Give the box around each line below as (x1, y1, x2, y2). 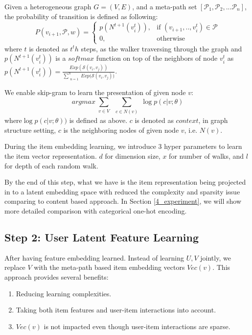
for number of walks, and (169, 151, 244, 161)
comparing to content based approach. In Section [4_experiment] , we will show (4, 196, 242, 206)
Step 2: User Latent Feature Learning (4, 229, 199, 244)
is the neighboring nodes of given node (63, 124, 179, 135)
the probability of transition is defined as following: (4, 11, 158, 21)
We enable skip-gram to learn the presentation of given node (4, 87, 186, 97)
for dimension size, (105, 151, 160, 161)
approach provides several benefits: (4, 271, 109, 282)
